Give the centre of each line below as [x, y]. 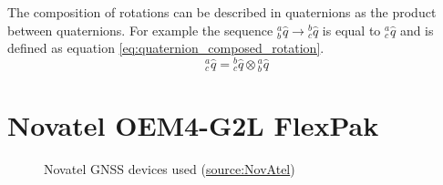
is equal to [351, 30]
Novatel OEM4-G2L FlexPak [193, 125]
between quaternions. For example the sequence [140, 30]
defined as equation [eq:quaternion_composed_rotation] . [166, 48]
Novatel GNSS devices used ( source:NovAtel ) [170, 169]
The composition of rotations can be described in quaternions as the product [222, 12]
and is [417, 30]
